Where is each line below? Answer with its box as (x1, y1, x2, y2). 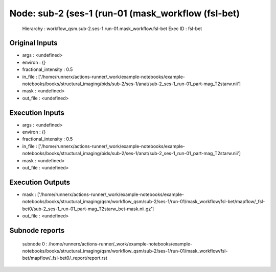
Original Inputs (9, 39, 58, 47)
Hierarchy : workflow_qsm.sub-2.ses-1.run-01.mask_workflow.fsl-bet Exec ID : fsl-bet (22, 26, 202, 32)
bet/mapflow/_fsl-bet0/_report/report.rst (22, 255, 107, 261)
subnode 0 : (22, 240, 48, 247)
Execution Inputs (9, 108, 65, 117)
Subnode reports (9, 226, 65, 235)
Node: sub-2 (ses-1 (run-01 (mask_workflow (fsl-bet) (9, 8, 240, 19)
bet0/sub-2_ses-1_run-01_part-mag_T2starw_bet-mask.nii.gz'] (22, 206, 154, 212)
